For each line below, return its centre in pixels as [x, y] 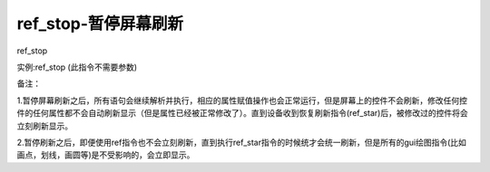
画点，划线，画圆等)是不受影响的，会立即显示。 [106, 155]
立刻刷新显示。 [44, 126]
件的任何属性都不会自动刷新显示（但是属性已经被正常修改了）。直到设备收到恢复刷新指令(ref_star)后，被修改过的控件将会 [242, 113]
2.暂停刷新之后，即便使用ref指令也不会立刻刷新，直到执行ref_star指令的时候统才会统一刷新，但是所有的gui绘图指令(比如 [242, 142]
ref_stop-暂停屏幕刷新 [100, 24]
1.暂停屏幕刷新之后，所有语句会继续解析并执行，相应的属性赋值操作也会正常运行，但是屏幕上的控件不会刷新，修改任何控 [242, 100]
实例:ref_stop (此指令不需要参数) [77, 67]
